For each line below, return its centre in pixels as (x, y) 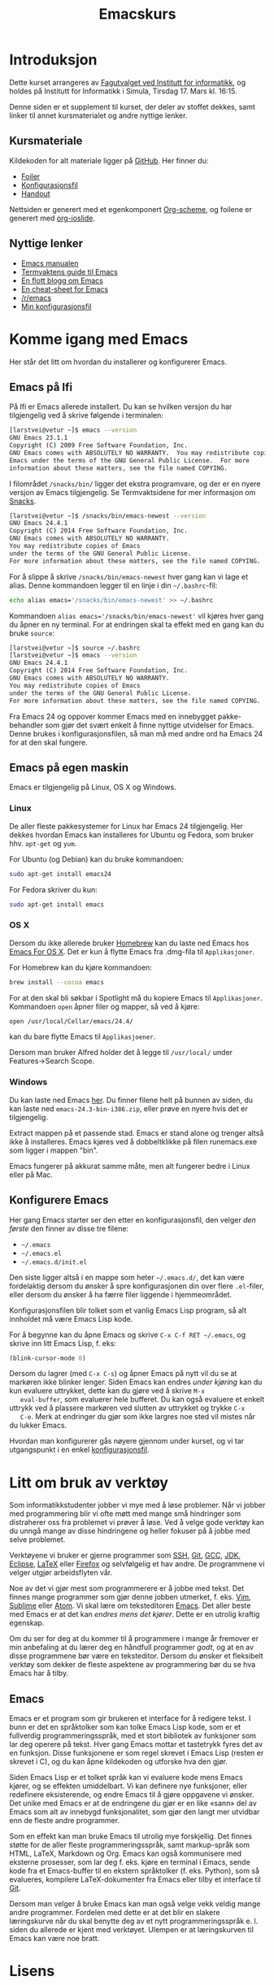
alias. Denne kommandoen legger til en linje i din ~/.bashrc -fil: (113, 585)
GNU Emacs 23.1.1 (39, 438)
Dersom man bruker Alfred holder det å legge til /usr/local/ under (121, 1053)
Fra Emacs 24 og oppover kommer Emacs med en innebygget (113, 716)
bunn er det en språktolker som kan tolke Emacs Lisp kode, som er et (125, 1727)
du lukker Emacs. (38, 1425)
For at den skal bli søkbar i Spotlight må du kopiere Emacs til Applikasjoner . (136, 997)
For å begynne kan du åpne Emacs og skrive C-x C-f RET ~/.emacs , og (128, 1335)
